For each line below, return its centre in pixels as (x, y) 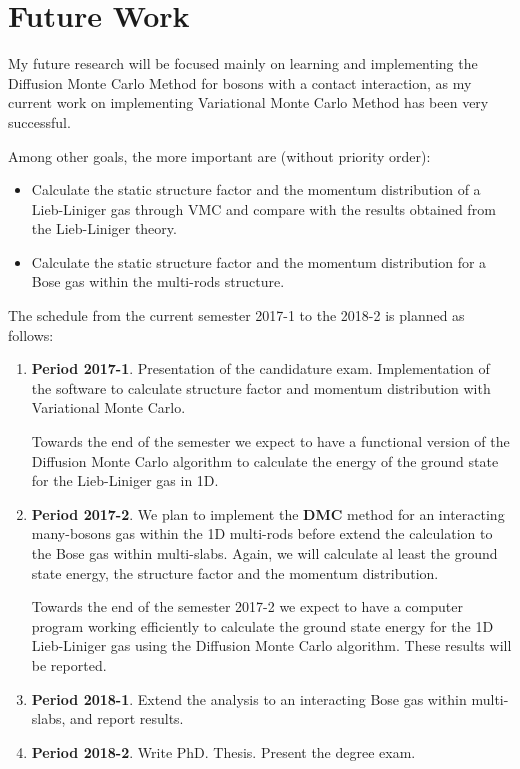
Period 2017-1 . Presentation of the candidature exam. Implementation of (260, 368)
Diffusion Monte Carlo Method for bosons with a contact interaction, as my (240, 82)
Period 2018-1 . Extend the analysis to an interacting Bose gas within (249, 698)
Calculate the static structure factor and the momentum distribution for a (259, 261)
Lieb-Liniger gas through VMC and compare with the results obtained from (263, 208)
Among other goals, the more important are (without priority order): (219, 155)
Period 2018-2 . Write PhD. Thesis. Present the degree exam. (223, 751)
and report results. (127, 718)
